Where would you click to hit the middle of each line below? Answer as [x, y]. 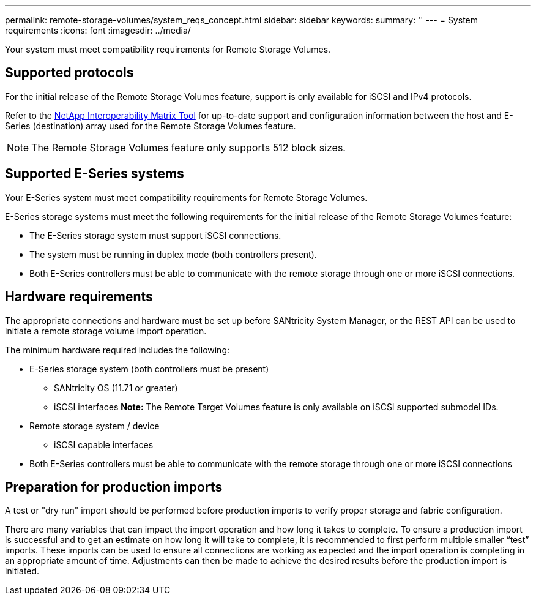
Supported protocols [69, 73]
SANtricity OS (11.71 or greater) [116, 388]
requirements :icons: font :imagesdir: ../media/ [98, 30]
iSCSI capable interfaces [104, 444]
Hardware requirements [79, 297]
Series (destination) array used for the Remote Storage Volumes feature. [151, 126]
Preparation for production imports [114, 487]
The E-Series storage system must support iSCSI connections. [155, 235]
